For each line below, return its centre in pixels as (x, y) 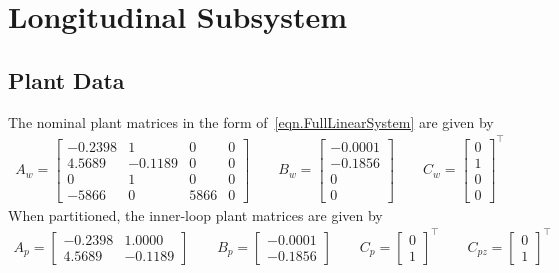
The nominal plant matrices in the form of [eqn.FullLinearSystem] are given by (251, 121)
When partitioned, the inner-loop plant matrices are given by (195, 214)
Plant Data (66, 79)
